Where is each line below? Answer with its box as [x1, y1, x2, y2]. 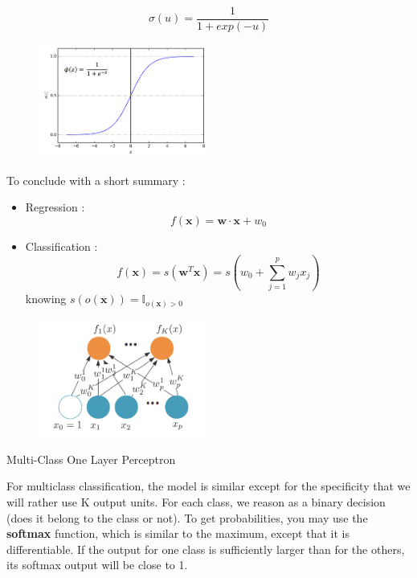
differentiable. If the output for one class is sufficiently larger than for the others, [6, 540, 405, 557]
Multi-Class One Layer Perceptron [6, 450, 176, 467]
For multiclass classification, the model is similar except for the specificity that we [6, 478, 411, 494]
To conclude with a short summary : [6, 171, 186, 188]
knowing [25, 290, 67, 307]
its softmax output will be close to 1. [6, 556, 188, 573]
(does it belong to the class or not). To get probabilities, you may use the [6, 509, 368, 526]
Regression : [25, 199, 85, 215]
